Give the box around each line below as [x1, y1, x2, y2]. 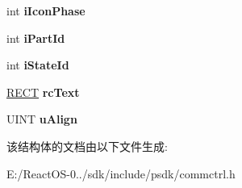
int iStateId [6, 56, 69, 73]
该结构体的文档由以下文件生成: [6, 137, 168, 154]
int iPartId [6, 29, 65, 46]
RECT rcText [6, 83, 80, 100]
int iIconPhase [6, 2, 86, 19]
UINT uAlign [6, 111, 77, 127]
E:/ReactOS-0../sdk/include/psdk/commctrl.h [6, 165, 236, 182]
